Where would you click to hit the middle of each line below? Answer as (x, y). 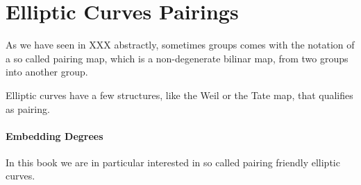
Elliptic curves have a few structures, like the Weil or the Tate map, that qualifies (179, 95)
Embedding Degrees (54, 135)
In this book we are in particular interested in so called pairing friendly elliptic (173, 162)
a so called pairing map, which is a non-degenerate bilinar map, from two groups (177, 58)
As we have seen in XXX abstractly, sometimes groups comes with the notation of (180, 45)
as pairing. (28, 108)
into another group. (47, 72)
